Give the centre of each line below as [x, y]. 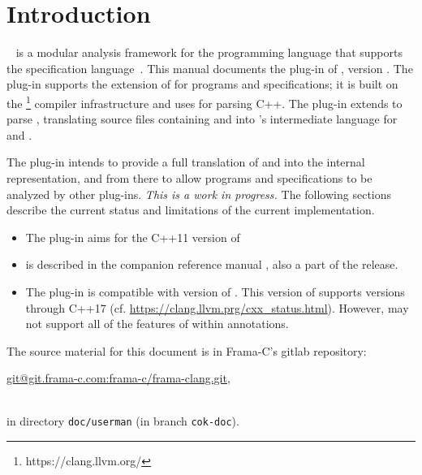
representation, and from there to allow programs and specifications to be [189, 177]
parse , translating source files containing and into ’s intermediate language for [202, 119]
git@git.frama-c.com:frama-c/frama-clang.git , [118, 378]
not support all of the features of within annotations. [157, 324]
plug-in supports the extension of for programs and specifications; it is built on [202, 84]
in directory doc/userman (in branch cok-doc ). [123, 421]
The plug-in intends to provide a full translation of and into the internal [186, 162]
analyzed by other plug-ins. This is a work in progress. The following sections [199, 194]
